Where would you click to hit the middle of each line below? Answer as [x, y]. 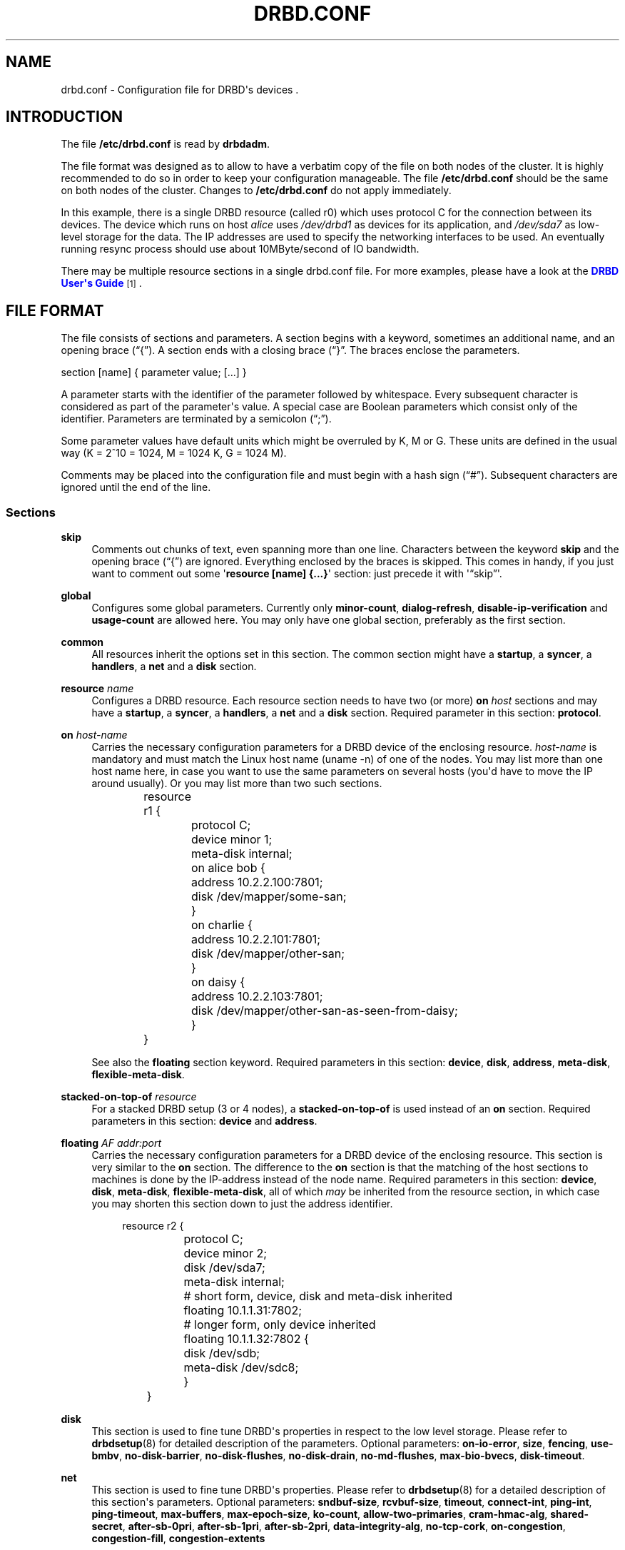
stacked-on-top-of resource [129, 1097]
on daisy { [218, 982]
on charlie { [222, 925]
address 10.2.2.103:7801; [257, 997]
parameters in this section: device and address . [204, 1121]
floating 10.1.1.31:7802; [243, 1311]
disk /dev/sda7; [224, 1268]
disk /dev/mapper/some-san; [269, 897]
